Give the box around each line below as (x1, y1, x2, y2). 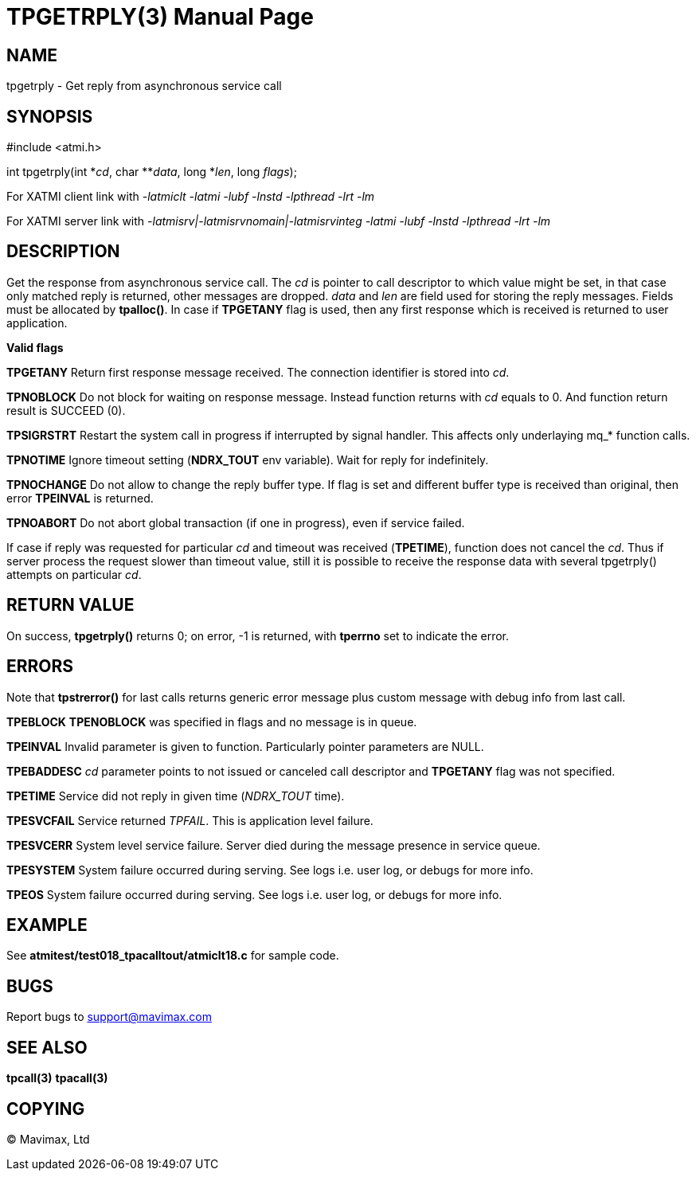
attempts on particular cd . (6, 567, 142, 581)
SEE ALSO (6, 1037, 88, 1058)
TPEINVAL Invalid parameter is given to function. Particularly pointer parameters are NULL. (6, 739, 484, 753)
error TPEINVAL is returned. (6, 491, 154, 505)
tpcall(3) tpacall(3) (6, 1071, 108, 1085)
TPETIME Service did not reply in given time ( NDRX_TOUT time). (6, 788, 345, 803)
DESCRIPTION (6, 241, 120, 262)
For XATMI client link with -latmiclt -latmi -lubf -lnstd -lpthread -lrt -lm (6, 190, 375, 204)
